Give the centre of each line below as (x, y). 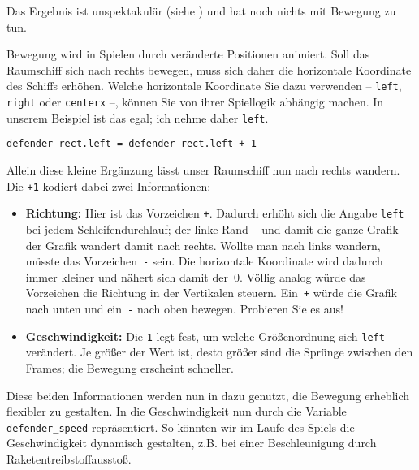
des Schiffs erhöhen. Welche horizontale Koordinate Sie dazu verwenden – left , (204, 86)
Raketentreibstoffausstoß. (69, 458)
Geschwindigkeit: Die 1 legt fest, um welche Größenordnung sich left (205, 336)
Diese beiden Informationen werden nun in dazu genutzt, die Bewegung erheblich (208, 395)
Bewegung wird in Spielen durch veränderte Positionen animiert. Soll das (188, 54)
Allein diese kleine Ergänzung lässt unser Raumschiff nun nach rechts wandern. (203, 170)
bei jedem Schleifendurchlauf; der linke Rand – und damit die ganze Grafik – (217, 229)
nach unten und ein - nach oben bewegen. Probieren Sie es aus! (184, 308)
